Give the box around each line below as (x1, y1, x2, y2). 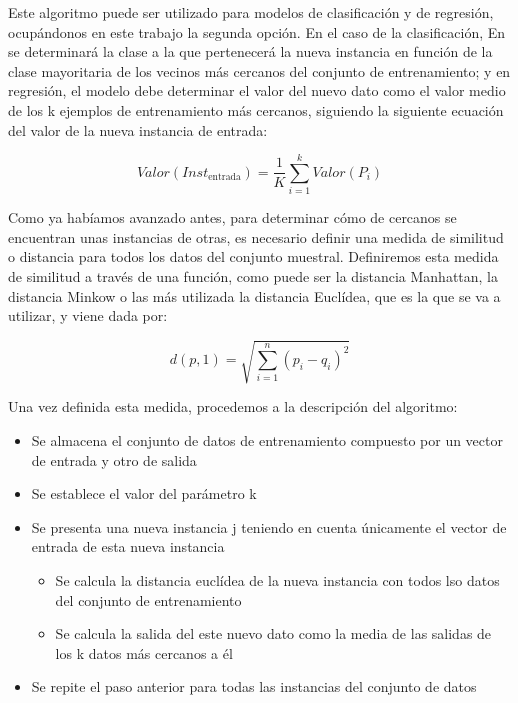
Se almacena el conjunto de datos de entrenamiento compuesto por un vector (31, 429, 503, 450)
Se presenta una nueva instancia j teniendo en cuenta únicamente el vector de (31, 516, 507, 537)
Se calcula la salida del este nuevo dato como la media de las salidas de (55, 623, 492, 644)
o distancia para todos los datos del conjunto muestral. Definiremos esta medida (8, 246, 499, 267)
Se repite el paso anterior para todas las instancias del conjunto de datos (31, 676, 477, 697)
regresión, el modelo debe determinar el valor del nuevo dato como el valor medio (8, 80, 506, 101)
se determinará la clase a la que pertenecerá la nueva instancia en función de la (8, 41, 493, 62)
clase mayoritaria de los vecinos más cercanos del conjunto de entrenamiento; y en (8, 60, 511, 81)
